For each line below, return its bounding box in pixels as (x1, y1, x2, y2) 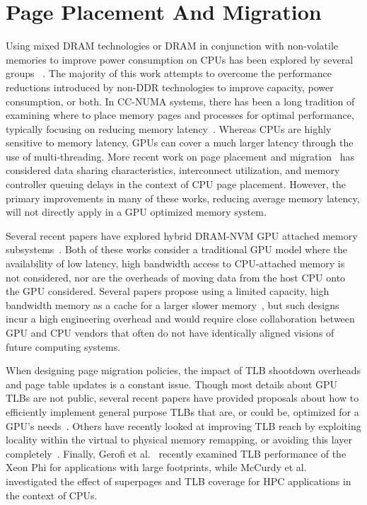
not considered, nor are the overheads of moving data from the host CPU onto (6, 269, 346, 284)
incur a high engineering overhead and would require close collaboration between (6, 311, 355, 326)
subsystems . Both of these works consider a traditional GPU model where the (6, 242, 347, 257)
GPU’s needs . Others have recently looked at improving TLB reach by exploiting (6, 418, 361, 433)
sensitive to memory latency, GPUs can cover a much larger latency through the (6, 135, 354, 150)
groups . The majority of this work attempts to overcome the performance (6, 66, 332, 81)
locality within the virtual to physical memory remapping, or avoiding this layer (6, 432, 352, 447)
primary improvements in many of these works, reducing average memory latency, (6, 190, 360, 205)
